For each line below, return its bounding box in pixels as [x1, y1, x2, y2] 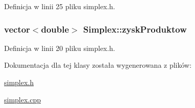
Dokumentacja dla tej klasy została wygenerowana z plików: [4, 60, 192, 70]
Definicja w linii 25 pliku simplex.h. [4, 1, 115, 11]
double [41, 22, 69, 35]
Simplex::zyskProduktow [83, 22, 187, 35]
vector [4, 22, 30, 35]
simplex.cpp [4, 94, 41, 104]
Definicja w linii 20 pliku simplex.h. [4, 42, 115, 53]
